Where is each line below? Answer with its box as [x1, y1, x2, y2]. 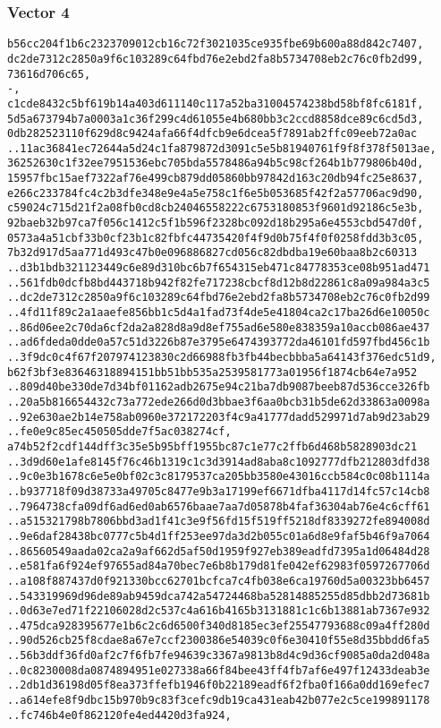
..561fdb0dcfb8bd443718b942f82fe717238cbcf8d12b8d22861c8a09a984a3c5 [7, 276, 430, 289]
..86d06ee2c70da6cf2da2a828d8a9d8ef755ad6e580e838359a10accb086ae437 [7, 321, 430, 334]
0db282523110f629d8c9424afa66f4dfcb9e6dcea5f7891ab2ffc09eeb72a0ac [7, 127, 418, 141]
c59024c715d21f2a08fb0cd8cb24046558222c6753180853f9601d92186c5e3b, [7, 201, 424, 215]
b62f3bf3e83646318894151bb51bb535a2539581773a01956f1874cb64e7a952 [7, 365, 418, 379]
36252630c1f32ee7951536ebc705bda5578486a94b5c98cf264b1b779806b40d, [7, 157, 424, 170]
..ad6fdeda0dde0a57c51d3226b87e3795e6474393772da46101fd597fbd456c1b [7, 336, 430, 349]
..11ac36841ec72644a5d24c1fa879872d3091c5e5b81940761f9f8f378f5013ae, [7, 141, 437, 155]
